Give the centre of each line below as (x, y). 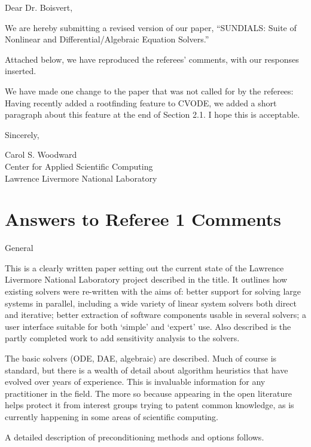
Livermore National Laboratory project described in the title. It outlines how (146, 279)
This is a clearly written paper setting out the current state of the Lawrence (144, 267)
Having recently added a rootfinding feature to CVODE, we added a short (141, 102)
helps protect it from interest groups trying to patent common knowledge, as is (150, 405)
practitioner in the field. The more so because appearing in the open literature (148, 393)
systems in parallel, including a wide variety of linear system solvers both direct (151, 303)
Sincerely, (22, 134)
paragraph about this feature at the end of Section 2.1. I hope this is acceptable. (153, 114)
